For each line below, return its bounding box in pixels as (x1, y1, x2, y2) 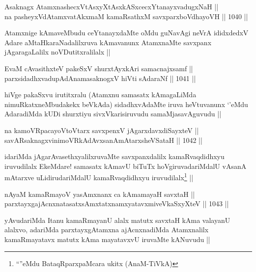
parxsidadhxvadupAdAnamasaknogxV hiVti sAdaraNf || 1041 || (4, 73, 196, 83)
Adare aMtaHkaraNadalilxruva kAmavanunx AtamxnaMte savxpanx (4, 37, 212, 47)
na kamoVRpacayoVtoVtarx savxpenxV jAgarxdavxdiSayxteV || (4, 125, 199, 135)
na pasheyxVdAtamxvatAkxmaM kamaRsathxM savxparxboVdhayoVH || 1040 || (4, 11, 248, 21)
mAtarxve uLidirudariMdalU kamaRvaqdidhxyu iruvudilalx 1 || (4, 171, 194, 182)
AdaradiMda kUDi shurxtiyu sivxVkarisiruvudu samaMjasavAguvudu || (4, 109, 222, 119)
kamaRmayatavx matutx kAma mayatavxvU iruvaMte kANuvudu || (4, 234, 210, 244)
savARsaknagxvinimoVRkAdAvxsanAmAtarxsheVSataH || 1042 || (4, 135, 202, 145)
